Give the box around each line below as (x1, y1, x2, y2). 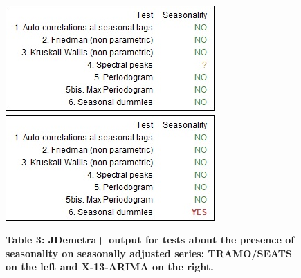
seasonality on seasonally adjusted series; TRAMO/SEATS (6, 245, 292, 260)
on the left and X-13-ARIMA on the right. (6, 259, 214, 274)
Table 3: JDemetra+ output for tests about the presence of (6, 232, 295, 247)
